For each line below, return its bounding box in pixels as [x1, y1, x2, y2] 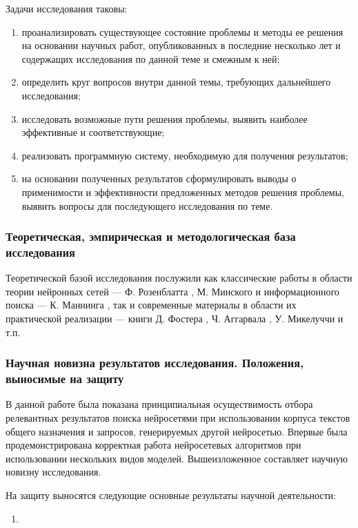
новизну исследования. [6, 465, 101, 479]
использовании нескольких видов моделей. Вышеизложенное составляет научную [6, 451, 348, 465]
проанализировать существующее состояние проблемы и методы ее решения [21, 24, 344, 39]
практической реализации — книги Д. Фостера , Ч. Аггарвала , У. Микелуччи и [6, 311, 344, 326]
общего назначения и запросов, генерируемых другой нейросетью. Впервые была [6, 424, 348, 438]
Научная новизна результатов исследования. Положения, [6, 354, 304, 371]
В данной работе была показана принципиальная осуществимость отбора [6, 397, 313, 411]
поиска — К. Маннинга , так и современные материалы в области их [6, 297, 297, 312]
